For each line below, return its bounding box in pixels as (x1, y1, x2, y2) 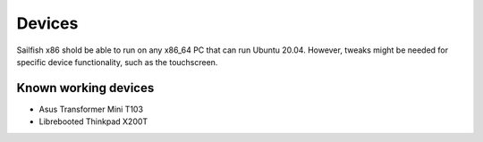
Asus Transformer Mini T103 (38, 104, 143, 114)
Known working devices (16, 80, 155, 96)
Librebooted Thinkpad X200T (38, 116, 148, 127)
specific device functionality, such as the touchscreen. (16, 56, 218, 67)
